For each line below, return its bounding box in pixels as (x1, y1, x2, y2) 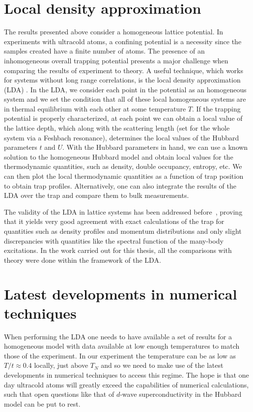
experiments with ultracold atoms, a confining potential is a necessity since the (4, 36, 242, 46)
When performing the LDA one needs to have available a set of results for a (4, 331, 232, 341)
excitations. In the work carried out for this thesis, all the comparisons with (4, 245, 232, 255)
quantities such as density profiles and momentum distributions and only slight (4, 226, 242, 236)
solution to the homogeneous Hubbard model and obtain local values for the (4, 151, 233, 162)
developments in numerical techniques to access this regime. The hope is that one (4, 370, 249, 380)
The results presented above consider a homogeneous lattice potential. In (4, 27, 224, 37)
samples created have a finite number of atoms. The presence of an (4, 46, 205, 56)
